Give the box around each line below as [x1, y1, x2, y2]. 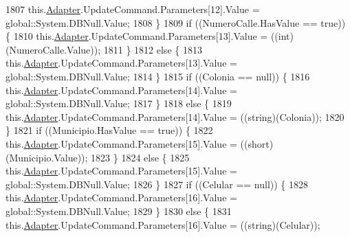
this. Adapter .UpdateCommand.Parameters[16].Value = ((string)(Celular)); [6, 217, 320, 232]
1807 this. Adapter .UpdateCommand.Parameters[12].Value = [6, 2, 260, 16]
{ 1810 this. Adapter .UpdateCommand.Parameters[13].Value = [6, 29, 268, 43]
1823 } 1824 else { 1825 [91, 150, 190, 164]
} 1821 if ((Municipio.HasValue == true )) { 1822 [6, 123, 213, 137]
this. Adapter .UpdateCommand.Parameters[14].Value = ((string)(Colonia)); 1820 [6, 109, 344, 124]
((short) [240, 136, 274, 150]
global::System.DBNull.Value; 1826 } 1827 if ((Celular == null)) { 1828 [6, 177, 309, 191]
